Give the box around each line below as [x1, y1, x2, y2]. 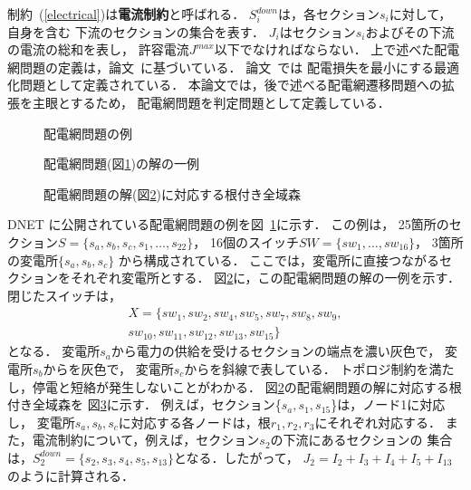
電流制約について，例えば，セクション [32, 430, 260, 449]
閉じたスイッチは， [7, 285, 121, 304]
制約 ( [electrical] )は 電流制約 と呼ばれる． [7, 5, 245, 23]
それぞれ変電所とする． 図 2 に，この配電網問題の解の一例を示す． [70, 268, 460, 287]
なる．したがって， [186, 447, 299, 466]
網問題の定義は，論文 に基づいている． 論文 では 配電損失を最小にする [7, 57, 435, 76]
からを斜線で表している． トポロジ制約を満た [184, 359, 455, 378]
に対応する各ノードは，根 [118, 412, 271, 431]
